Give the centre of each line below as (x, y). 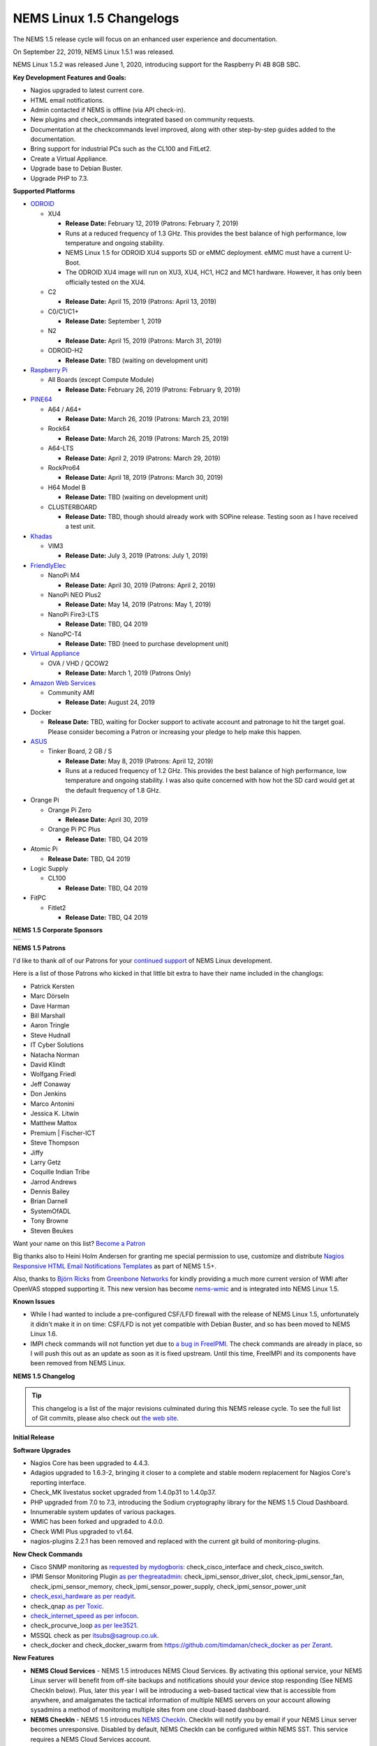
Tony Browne (50, 1221)
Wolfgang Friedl (53, 1074)
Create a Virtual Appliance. (69, 159)
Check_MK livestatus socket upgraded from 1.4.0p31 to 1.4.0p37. (123, 1492)
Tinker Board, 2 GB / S (80, 751)
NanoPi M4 (64, 575)
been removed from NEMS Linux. (78, 1363)
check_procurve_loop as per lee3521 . (84, 1626)
